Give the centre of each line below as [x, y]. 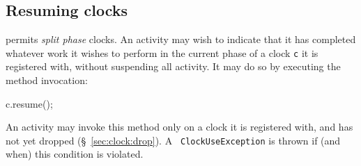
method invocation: [47, 80]
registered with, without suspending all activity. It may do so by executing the [173, 66]
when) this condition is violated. [75, 154]
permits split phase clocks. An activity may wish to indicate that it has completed [181, 39]
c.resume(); [29, 103]
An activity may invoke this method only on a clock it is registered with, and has [179, 127]
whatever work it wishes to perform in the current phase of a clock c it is [162, 52]
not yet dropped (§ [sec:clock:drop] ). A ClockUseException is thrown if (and [173, 140]
